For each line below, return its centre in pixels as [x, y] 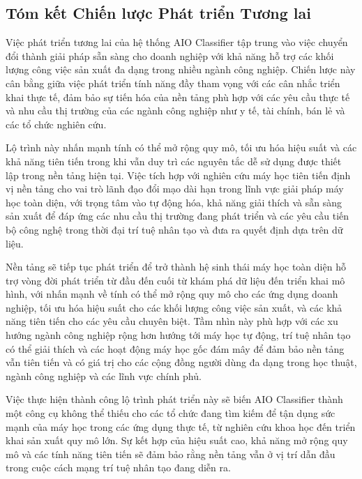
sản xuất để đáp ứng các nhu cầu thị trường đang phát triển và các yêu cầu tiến [178, 216]
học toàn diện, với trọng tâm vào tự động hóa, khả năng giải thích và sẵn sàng [174, 202]
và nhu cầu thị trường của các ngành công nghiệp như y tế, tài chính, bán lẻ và [175, 111]
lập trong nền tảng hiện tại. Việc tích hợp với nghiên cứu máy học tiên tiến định [178, 175]
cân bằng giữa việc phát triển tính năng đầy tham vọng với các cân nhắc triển [173, 83]
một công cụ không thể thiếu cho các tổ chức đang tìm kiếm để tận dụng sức [171, 413]
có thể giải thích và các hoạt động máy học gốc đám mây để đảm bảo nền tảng [175, 348]
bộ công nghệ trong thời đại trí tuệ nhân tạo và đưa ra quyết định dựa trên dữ [174, 229]
